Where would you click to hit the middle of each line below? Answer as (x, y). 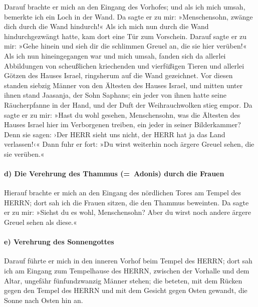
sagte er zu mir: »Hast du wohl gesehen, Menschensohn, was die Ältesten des (122, 114)
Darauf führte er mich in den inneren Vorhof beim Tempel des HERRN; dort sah (128, 261)
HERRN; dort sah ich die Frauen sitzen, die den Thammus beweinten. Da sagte (126, 202)
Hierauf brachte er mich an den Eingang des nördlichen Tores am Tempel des (123, 193)
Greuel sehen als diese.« (41, 222)
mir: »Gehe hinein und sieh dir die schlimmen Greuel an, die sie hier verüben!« (125, 46)
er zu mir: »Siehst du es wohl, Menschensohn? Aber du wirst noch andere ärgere (127, 212)
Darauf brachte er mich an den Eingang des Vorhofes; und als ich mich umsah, (125, 7)
